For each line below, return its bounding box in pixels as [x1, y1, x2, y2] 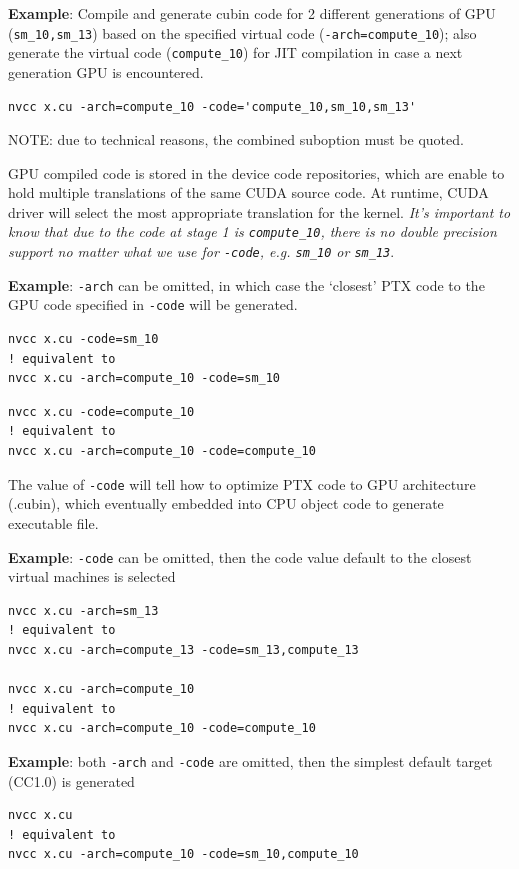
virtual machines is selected [8, 566, 176, 587]
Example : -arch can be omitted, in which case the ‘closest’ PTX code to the [8, 274, 485, 295]
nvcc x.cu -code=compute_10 [8, 404, 195, 419]
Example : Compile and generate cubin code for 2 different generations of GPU [8, 3, 496, 23]
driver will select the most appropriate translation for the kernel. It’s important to [8, 201, 511, 222]
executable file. [8, 512, 99, 533]
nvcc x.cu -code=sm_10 [8, 332, 159, 347]
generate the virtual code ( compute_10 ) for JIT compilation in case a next [8, 42, 463, 63]
